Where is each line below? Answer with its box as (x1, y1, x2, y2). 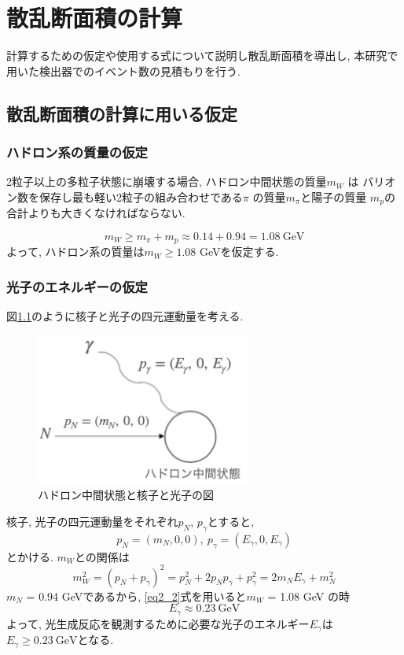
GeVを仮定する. (199, 243, 279, 260)
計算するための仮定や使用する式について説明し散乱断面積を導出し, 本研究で (6, 47, 398, 64)
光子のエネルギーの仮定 (6, 276, 148, 296)
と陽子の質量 (300, 188, 367, 205)
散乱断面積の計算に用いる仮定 (6, 101, 237, 125)
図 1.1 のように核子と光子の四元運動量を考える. (6, 308, 244, 324)
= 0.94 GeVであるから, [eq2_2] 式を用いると (26, 587, 247, 604)
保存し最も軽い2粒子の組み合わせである (39, 188, 243, 205)
